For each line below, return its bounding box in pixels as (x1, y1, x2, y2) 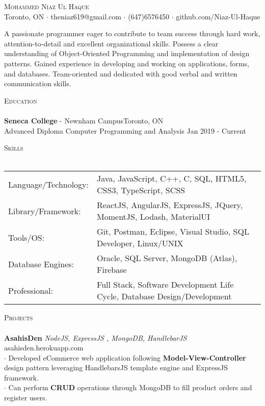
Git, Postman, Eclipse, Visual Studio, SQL (97, 225, 249, 238)
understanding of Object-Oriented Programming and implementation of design (4, 48, 250, 59)
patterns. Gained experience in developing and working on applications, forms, (4, 58, 249, 68)
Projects (4, 312, 33, 323)
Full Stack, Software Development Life (97, 278, 234, 291)
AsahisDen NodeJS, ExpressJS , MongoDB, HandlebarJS (4, 332, 187, 343)
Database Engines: (8, 258, 74, 270)
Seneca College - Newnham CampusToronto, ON (4, 115, 164, 125)
